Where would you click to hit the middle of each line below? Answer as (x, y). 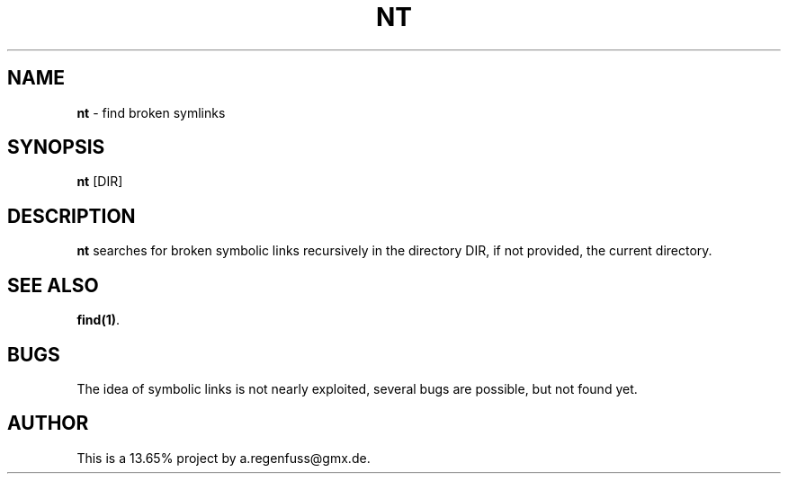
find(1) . (98, 320)
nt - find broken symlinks (151, 112)
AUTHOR (48, 423)
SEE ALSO (53, 285)
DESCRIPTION (72, 216)
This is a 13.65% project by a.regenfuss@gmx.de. (224, 458)
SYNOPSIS (56, 147)
